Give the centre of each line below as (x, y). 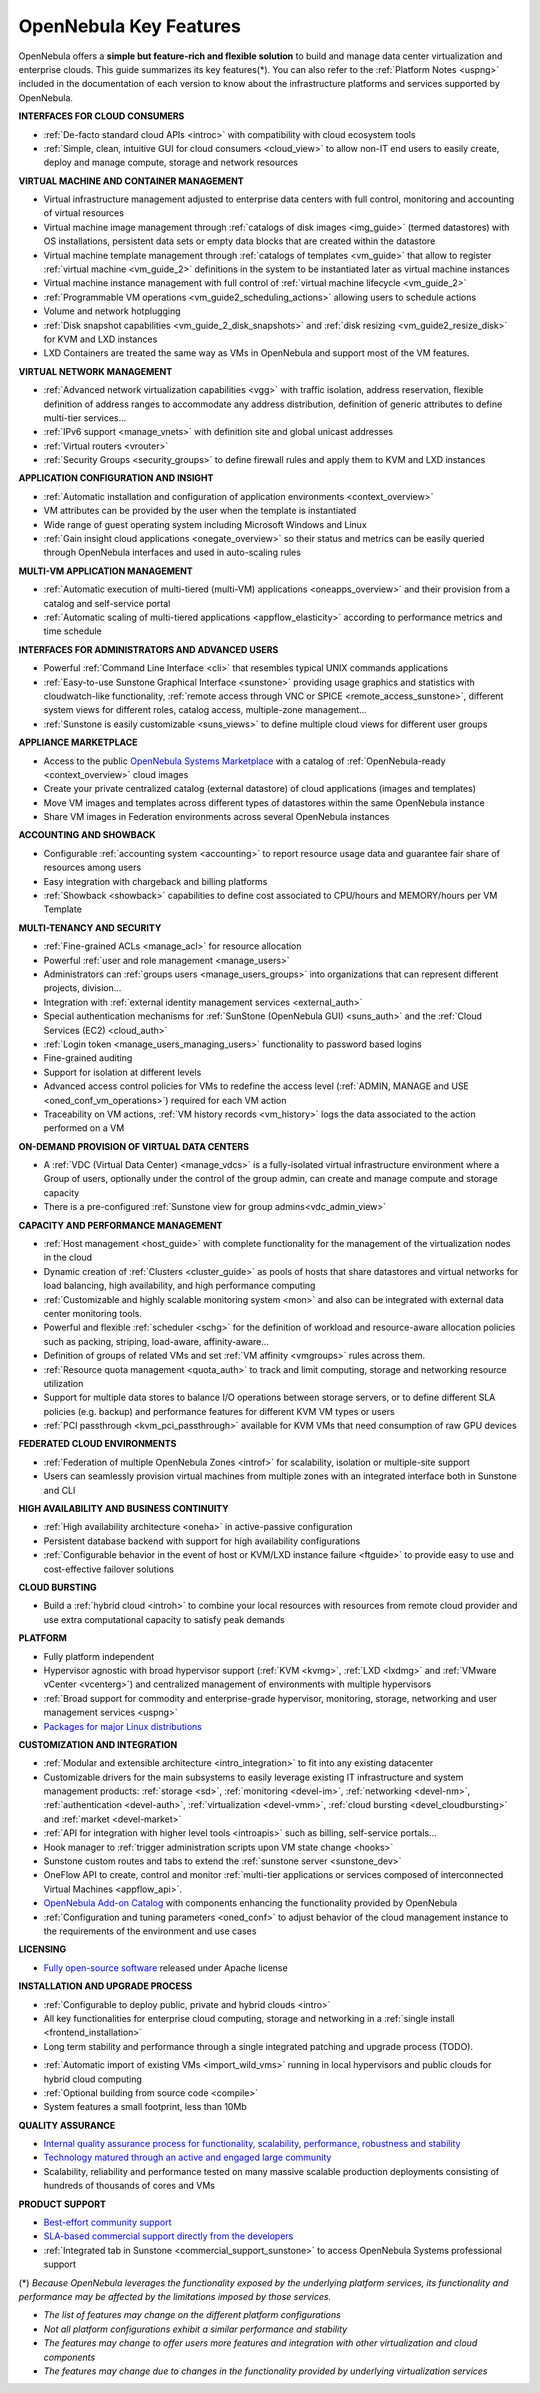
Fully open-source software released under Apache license (166, 1967)
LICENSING (42, 1949)
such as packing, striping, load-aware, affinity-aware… (156, 1341)
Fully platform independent (99, 1656)
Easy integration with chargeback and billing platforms (155, 881)
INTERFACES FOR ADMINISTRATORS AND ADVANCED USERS (148, 649)
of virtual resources (84, 213)
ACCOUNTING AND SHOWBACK (87, 835)
